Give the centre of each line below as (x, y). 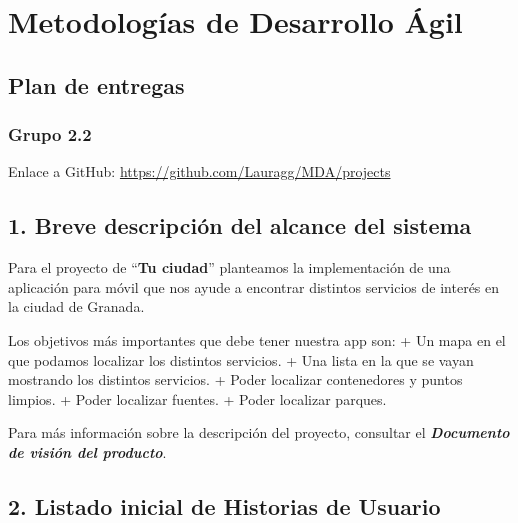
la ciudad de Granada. (76, 306)
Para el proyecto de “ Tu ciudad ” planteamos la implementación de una (229, 267)
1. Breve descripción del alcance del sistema (240, 225)
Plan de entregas (96, 84)
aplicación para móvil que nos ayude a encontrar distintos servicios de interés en (254, 286)
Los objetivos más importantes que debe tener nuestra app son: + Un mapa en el (257, 339)
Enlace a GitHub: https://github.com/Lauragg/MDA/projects (199, 171)
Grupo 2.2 (50, 134)
